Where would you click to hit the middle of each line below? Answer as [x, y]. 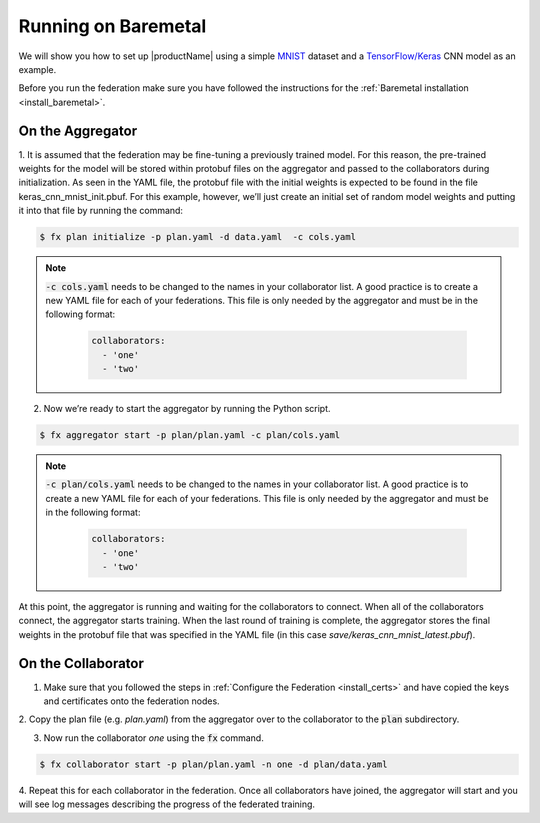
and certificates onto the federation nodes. [131, 701]
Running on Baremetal [112, 26]
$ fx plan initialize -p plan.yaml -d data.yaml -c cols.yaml [198, 237]
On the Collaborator [81, 663]
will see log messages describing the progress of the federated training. [166, 804]
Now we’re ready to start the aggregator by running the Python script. [187, 409]
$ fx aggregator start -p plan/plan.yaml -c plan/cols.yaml [190, 435]
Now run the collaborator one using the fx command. [153, 737]
